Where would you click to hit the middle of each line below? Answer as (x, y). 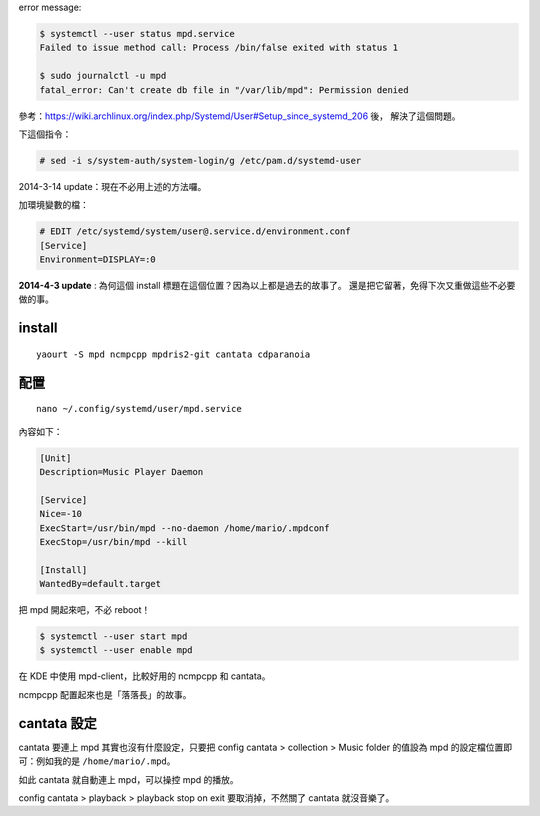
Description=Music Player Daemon (121, 471)
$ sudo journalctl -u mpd (103, 76)
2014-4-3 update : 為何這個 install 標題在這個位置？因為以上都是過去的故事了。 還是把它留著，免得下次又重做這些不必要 (267, 286)
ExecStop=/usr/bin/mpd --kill (113, 541)
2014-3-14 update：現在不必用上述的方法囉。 (112, 186)
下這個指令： (45, 134)
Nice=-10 (61, 514)
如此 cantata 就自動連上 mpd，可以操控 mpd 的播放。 (128, 779)
